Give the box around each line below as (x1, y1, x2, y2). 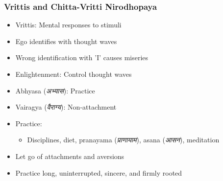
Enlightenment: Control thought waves (15, 69, 132, 79)
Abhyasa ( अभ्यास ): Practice (15, 85, 95, 95)
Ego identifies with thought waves (15, 36, 117, 46)
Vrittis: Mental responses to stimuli (15, 20, 122, 30)
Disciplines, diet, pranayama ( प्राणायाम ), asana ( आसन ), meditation (27, 135, 220, 145)
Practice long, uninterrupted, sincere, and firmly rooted (15, 167, 182, 178)
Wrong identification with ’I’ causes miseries (15, 52, 149, 63)
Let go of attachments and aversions (15, 151, 124, 161)
